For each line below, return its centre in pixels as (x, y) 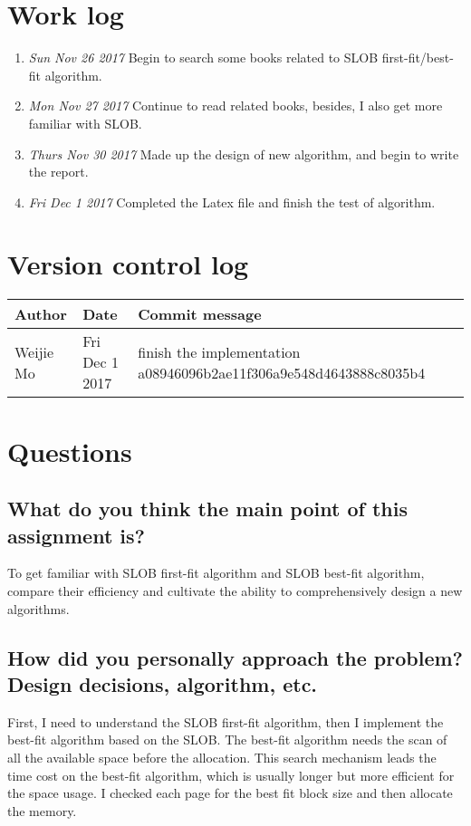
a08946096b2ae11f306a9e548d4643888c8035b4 (282, 372)
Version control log (128, 264)
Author (41, 314)
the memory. (42, 810)
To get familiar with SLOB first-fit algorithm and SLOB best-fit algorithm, (216, 573)
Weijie (34, 351)
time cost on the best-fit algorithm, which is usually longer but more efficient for (231, 775)
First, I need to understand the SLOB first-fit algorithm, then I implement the (226, 721)
